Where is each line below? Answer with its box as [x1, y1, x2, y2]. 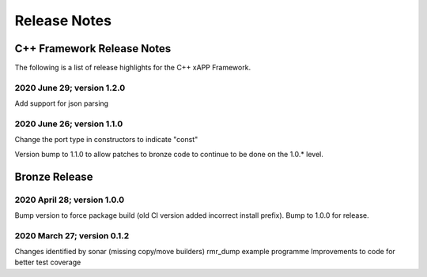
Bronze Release [14, 170, 93, 183]
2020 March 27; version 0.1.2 [14, 230, 130, 241]
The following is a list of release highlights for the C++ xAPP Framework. [14, 63, 251, 73]
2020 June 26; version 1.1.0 [14, 118, 123, 129]
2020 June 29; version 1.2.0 [14, 82, 126, 93]
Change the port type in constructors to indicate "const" [14, 135, 198, 144]
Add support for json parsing [14, 99, 109, 108]
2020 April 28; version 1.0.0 [14, 194, 125, 205]
